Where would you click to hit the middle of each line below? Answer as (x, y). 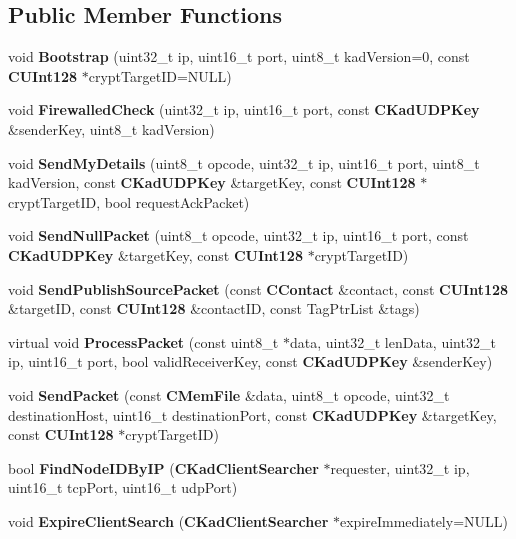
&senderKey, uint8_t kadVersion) (111, 128)
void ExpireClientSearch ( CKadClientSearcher (168, 520)
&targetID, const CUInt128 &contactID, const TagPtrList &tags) (214, 308)
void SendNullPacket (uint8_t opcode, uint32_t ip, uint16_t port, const (238, 235)
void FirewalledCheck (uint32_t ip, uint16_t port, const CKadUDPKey (244, 109)
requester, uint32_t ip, (400, 467)
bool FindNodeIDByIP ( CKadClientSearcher (163, 467)
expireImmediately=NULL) (423, 520)
